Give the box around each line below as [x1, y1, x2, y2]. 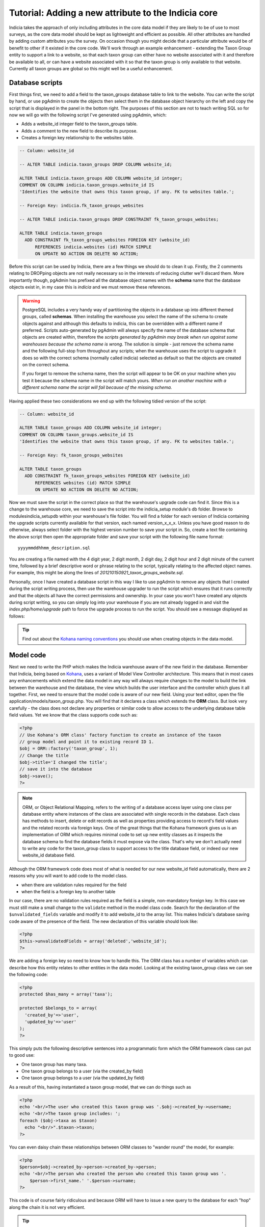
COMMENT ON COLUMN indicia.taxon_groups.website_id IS [19, 182, 154, 188]
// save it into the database [19, 766, 92, 772]
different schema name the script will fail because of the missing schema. [22, 384, 172, 390]
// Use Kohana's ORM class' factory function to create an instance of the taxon [19, 732, 222, 738]
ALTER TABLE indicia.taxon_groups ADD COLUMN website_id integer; [19, 175, 183, 181]
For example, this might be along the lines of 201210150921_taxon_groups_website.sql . [9, 570, 184, 576]
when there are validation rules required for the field [21, 881, 127, 888]
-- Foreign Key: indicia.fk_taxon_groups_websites [19, 203, 144, 209]
